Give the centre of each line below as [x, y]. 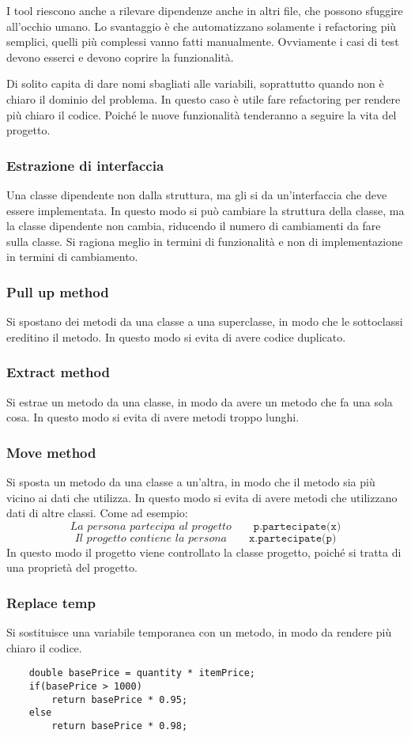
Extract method [58, 372]
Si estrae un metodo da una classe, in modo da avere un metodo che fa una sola [200, 401]
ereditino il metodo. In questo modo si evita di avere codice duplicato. [176, 336]
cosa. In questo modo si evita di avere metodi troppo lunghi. [153, 417]
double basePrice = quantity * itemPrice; [142, 673]
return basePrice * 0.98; [120, 726]
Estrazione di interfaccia [85, 165]
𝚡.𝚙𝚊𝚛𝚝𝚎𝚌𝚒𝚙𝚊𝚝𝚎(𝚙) [293, 538]
